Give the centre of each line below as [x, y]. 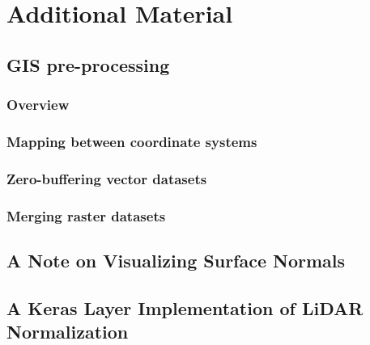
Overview [38, 105]
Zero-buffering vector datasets [107, 178]
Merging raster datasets [86, 215]
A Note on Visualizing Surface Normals [176, 260]
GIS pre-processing [88, 64]
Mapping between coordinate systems [132, 141]
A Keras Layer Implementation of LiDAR [185, 307]
